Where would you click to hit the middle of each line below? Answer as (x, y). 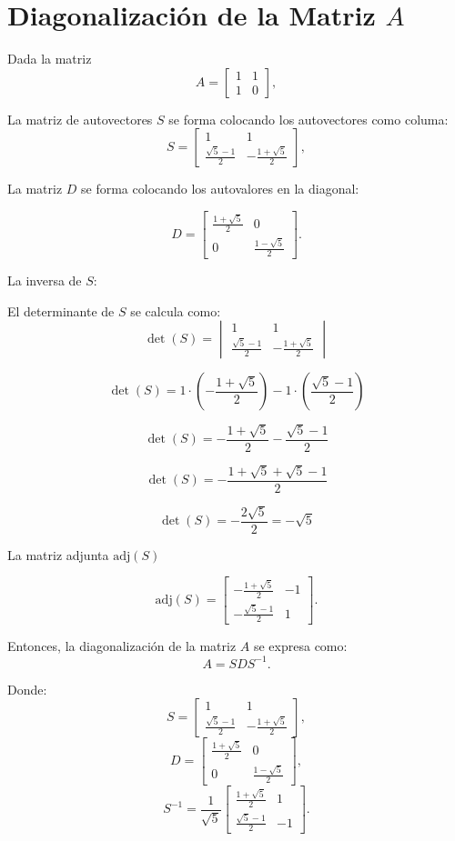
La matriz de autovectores (80, 119)
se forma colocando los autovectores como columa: (308, 119)
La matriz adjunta (58, 554)
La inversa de (45, 280)
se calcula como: (176, 310)
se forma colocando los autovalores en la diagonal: (220, 189)
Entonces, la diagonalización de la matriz (122, 646)
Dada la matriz (50, 59)
